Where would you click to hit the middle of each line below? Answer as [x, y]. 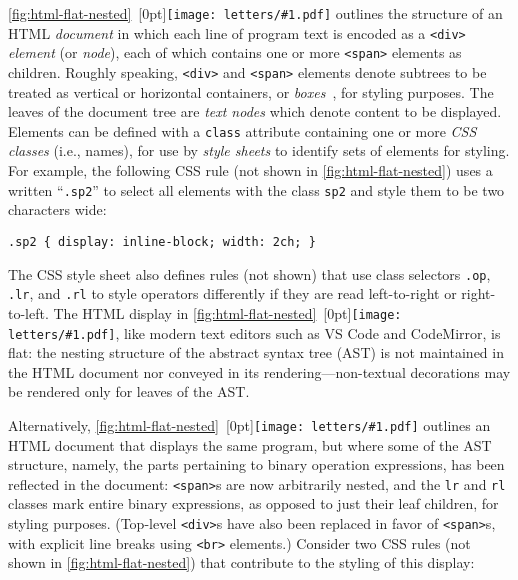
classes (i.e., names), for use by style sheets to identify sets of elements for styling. [259, 150]
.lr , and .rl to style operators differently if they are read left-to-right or [232, 293]
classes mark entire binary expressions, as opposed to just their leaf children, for [253, 503]
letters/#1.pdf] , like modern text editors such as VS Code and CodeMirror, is [254, 332]
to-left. [28, 312]
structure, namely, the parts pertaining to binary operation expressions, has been [256, 464]
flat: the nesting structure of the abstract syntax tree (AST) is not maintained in [256, 352]
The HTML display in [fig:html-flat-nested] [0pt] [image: [227, 312]
